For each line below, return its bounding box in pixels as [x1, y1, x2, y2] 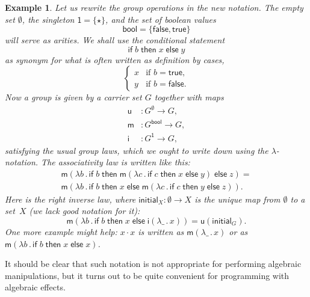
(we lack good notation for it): [29, 204, 140, 217]
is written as [138, 225, 184, 237]
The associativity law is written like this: [41, 156, 190, 168]
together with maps [154, 91, 224, 103]
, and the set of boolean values [105, 13, 216, 25]
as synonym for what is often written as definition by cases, [5, 53, 225, 66]
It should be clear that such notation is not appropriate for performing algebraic [5, 257, 302, 270]
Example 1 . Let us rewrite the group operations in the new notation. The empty [5, 1, 303, 13]
